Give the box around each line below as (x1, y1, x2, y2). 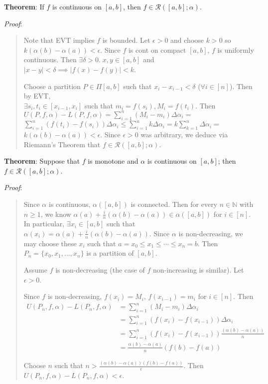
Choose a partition (23, 81, 81, 91)
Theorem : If (4, 1, 44, 11)
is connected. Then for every (131, 198, 218, 209)
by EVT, (23, 91, 51, 101)
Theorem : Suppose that (4, 156, 80, 166)
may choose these (23, 238, 77, 248)
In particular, (23, 218, 65, 229)
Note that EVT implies (23, 35, 95, 45)
